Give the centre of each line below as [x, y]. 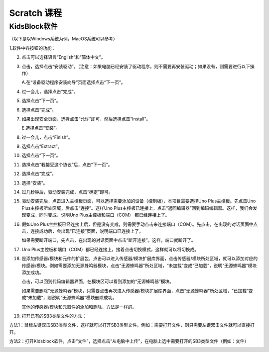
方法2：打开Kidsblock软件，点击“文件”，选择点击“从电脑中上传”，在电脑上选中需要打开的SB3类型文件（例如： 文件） [129, 341]
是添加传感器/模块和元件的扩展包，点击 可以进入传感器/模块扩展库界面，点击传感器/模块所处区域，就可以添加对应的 [140, 259]
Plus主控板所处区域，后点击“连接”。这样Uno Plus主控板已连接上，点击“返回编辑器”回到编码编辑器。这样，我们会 [137, 208]
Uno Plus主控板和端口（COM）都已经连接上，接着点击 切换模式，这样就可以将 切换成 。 [110, 249]
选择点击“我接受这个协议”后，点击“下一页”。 [67, 165]
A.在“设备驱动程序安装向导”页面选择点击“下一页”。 [73, 83]
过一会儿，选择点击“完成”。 [50, 91]
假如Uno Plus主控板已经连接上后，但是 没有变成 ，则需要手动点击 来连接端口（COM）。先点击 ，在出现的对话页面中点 [140, 224]
